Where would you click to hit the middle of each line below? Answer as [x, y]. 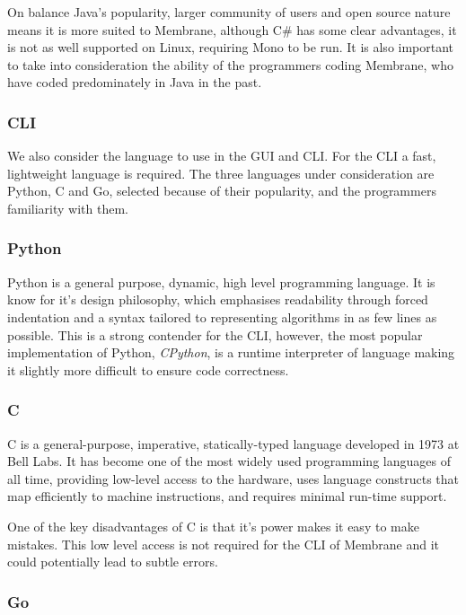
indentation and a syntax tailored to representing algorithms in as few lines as [222, 316]
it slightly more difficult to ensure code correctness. [148, 369]
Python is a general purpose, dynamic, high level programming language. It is [221, 281]
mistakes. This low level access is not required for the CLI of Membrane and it [224, 544]
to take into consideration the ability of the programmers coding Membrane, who [230, 64]
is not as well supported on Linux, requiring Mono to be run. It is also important [231, 47]
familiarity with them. [68, 208]
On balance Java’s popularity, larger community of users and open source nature [229, 12]
